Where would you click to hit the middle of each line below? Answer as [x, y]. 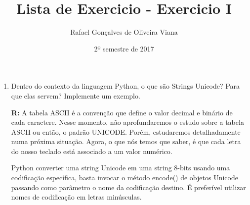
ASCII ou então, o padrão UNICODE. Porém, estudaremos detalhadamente [126, 131]
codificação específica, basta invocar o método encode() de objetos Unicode [125, 178]
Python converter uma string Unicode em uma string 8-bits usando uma [121, 168]
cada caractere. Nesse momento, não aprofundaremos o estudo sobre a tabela [127, 122]
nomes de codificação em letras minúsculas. [76, 197]
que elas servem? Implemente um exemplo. [76, 95]
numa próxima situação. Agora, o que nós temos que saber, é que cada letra [126, 141]
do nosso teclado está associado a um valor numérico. [92, 151]
